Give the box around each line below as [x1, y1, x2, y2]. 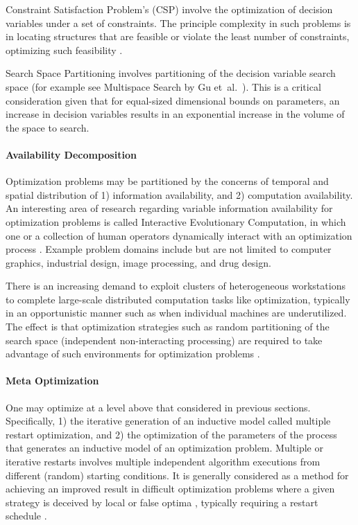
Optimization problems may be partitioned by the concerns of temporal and [6, 174, 329, 188]
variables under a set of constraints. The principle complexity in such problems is [6, 15, 351, 30]
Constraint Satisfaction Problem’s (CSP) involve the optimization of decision [6, 2, 333, 16]
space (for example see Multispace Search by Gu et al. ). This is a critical [6, 79, 321, 94]
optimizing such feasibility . [6, 42, 123, 57]
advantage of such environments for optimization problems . [6, 346, 260, 361]
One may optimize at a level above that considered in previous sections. [6, 400, 311, 414]
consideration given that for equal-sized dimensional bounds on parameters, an [6, 93, 340, 107]
